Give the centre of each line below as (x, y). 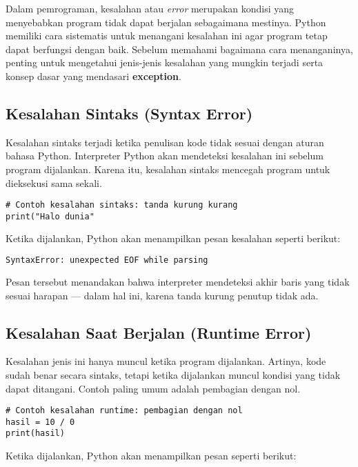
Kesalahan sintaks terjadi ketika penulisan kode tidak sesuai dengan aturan (165, 142)
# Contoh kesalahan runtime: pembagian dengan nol (124, 411)
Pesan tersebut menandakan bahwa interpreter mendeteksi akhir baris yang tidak (178, 281)
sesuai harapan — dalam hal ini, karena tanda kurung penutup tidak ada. (162, 295)
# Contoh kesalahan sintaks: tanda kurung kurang (122, 205)
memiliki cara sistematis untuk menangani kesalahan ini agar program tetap (167, 36)
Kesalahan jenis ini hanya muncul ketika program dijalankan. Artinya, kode (166, 361)
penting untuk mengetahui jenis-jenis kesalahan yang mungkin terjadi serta (165, 62)
